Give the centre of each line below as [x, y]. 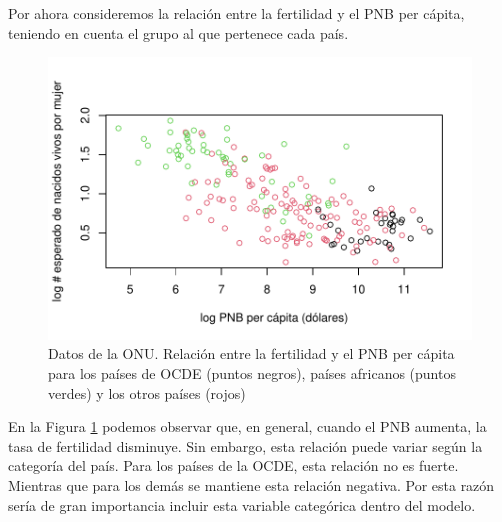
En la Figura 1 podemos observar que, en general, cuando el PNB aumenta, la [247, 426]
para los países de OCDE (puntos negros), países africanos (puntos [252, 373]
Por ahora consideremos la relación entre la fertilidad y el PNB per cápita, [236, 13]
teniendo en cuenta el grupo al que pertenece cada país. [178, 32]
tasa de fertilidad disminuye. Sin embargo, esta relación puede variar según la [245, 445]
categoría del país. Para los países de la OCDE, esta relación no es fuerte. [233, 465]
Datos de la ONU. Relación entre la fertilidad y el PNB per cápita [251, 353]
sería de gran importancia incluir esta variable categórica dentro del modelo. [242, 504]
